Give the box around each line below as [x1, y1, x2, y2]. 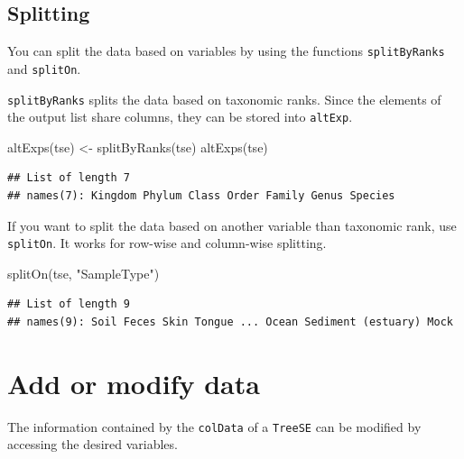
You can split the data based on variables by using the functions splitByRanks [7, 41, 445, 60]
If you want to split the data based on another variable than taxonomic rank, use [7, 216, 457, 234]
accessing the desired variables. [7, 435, 178, 454]
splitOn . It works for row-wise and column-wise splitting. [7, 234, 327, 252]
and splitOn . [7, 59, 81, 78]
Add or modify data [7, 364, 260, 401]
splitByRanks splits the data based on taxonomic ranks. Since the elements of [7, 89, 441, 108]
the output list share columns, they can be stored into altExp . [7, 107, 353, 126]
